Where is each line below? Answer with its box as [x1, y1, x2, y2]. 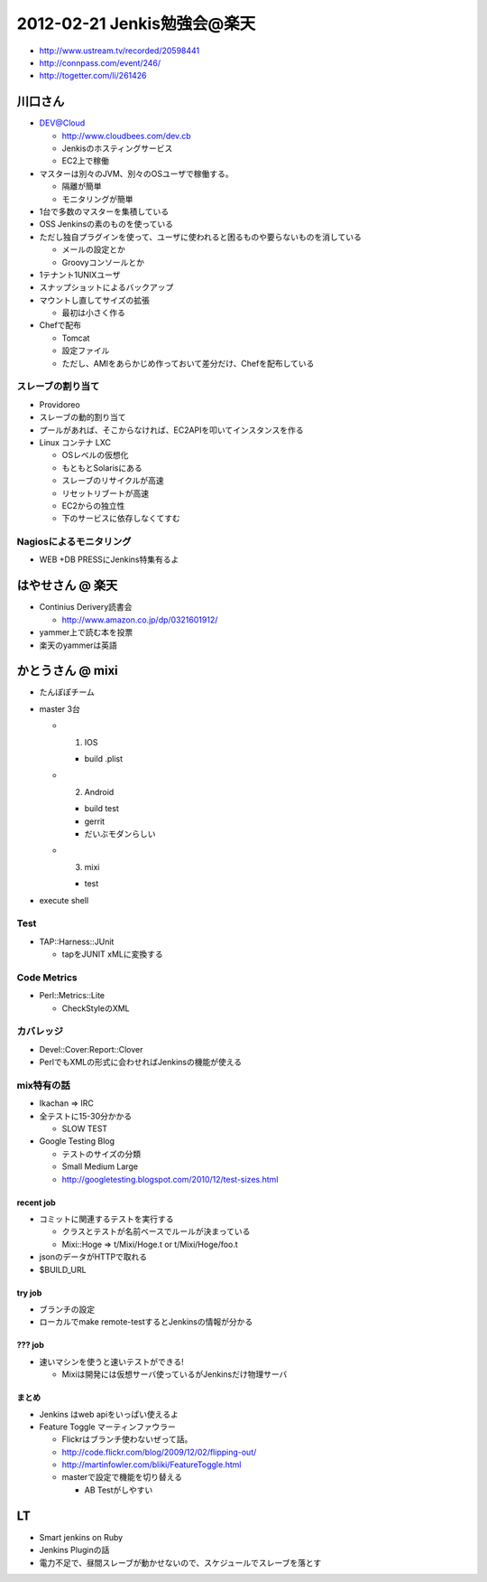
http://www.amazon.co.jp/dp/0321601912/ [61, 614, 218, 625]
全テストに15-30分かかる [39, 1110, 133, 1121]
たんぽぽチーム [39, 687, 95, 697]
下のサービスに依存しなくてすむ [61, 513, 180, 524]
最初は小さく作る [61, 307, 125, 318]
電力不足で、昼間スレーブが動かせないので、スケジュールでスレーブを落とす [39, 1557, 322, 1568]
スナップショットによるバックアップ [39, 282, 174, 293]
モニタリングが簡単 [61, 193, 133, 204]
